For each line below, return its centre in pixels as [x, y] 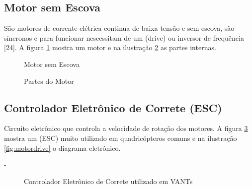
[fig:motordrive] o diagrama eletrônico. [62, 148]
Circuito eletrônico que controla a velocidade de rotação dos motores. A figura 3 [126, 128]
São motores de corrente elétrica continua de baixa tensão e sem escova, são [119, 28]
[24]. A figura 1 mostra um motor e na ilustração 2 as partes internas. [110, 47]
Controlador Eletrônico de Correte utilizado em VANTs [108, 181]
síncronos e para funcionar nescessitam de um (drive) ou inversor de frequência [124, 37]
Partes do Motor [49, 81]
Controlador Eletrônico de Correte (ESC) [113, 107]
